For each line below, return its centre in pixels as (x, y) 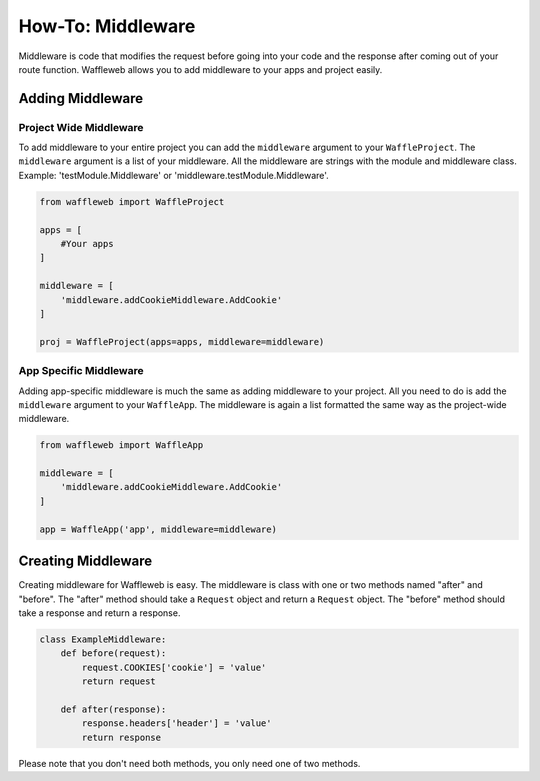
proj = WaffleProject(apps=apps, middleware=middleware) (182, 341)
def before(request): (113, 653)
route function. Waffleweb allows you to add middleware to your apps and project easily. (200, 69)
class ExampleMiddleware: (103, 639)
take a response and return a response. (99, 612)
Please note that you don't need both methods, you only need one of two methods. (189, 763)
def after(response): (113, 709)
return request (119, 681)
